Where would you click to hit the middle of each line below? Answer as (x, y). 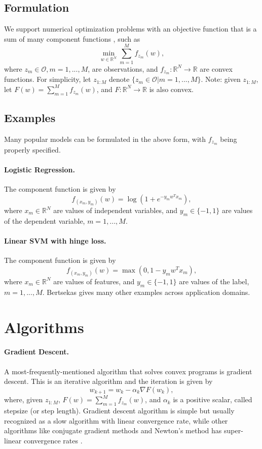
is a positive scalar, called (213, 399)
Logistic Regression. (40, 170)
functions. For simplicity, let (48, 79)
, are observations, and (123, 68)
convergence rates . (53, 440)
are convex (216, 68)
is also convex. (171, 89)
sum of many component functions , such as (72, 38)
